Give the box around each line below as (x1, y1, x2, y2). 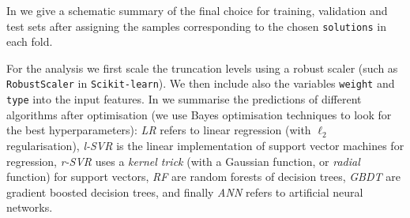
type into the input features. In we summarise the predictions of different (6, 91, 362, 107)
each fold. (6, 33, 53, 50)
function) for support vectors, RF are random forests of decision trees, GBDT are (6, 168, 401, 185)
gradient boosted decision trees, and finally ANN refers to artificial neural (6, 183, 363, 200)
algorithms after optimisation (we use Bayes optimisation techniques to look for (6, 106, 392, 122)
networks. (6, 199, 53, 216)
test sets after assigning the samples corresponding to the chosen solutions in (6, 17, 386, 34)
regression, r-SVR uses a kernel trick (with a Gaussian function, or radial (6, 152, 360, 169)
